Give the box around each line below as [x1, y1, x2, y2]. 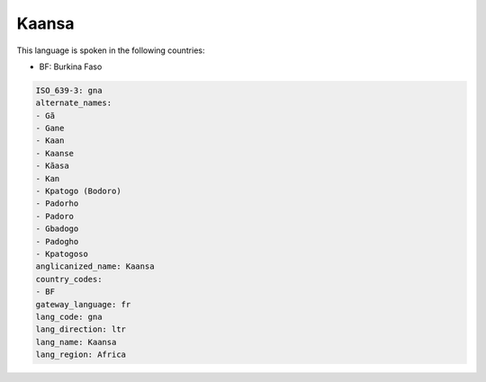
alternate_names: [35, 98, 112, 108]
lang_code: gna [35, 311, 103, 322]
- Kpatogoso [35, 249, 89, 259]
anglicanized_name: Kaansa [35, 262, 155, 271]
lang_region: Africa [35, 350, 126, 360]
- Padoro [35, 211, 75, 221]
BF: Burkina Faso [39, 61, 103, 72]
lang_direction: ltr [35, 324, 126, 334]
